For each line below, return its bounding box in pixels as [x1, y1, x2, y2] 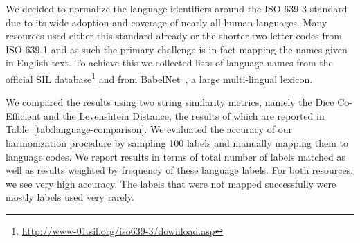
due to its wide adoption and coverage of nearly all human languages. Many [6, 15, 327, 29]
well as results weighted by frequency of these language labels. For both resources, [6, 163, 354, 177]
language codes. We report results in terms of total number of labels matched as [6, 149, 346, 163]
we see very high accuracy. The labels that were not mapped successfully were [6, 176, 336, 190]
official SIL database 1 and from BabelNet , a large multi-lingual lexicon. [6, 69, 313, 86]
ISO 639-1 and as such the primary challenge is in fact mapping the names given [6, 42, 348, 56]
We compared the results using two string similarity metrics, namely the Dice [6, 95, 334, 109]
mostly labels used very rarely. [6, 190, 134, 204]
